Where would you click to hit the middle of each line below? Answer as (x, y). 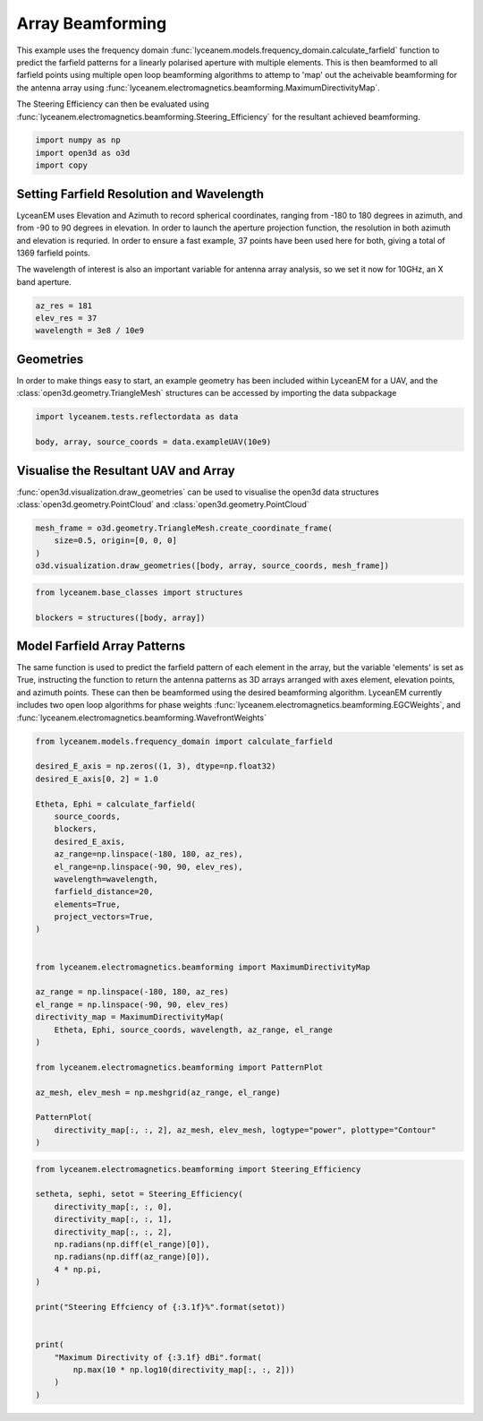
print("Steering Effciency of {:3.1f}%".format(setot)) (161, 1307)
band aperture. (44, 281)
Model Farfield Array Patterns (101, 646)
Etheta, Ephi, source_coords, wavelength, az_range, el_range (193, 1029)
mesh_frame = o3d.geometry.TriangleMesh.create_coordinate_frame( (184, 528)
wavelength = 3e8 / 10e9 (90, 331)
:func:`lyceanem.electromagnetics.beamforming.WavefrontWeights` (142, 718)
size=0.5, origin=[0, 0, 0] (116, 541)
